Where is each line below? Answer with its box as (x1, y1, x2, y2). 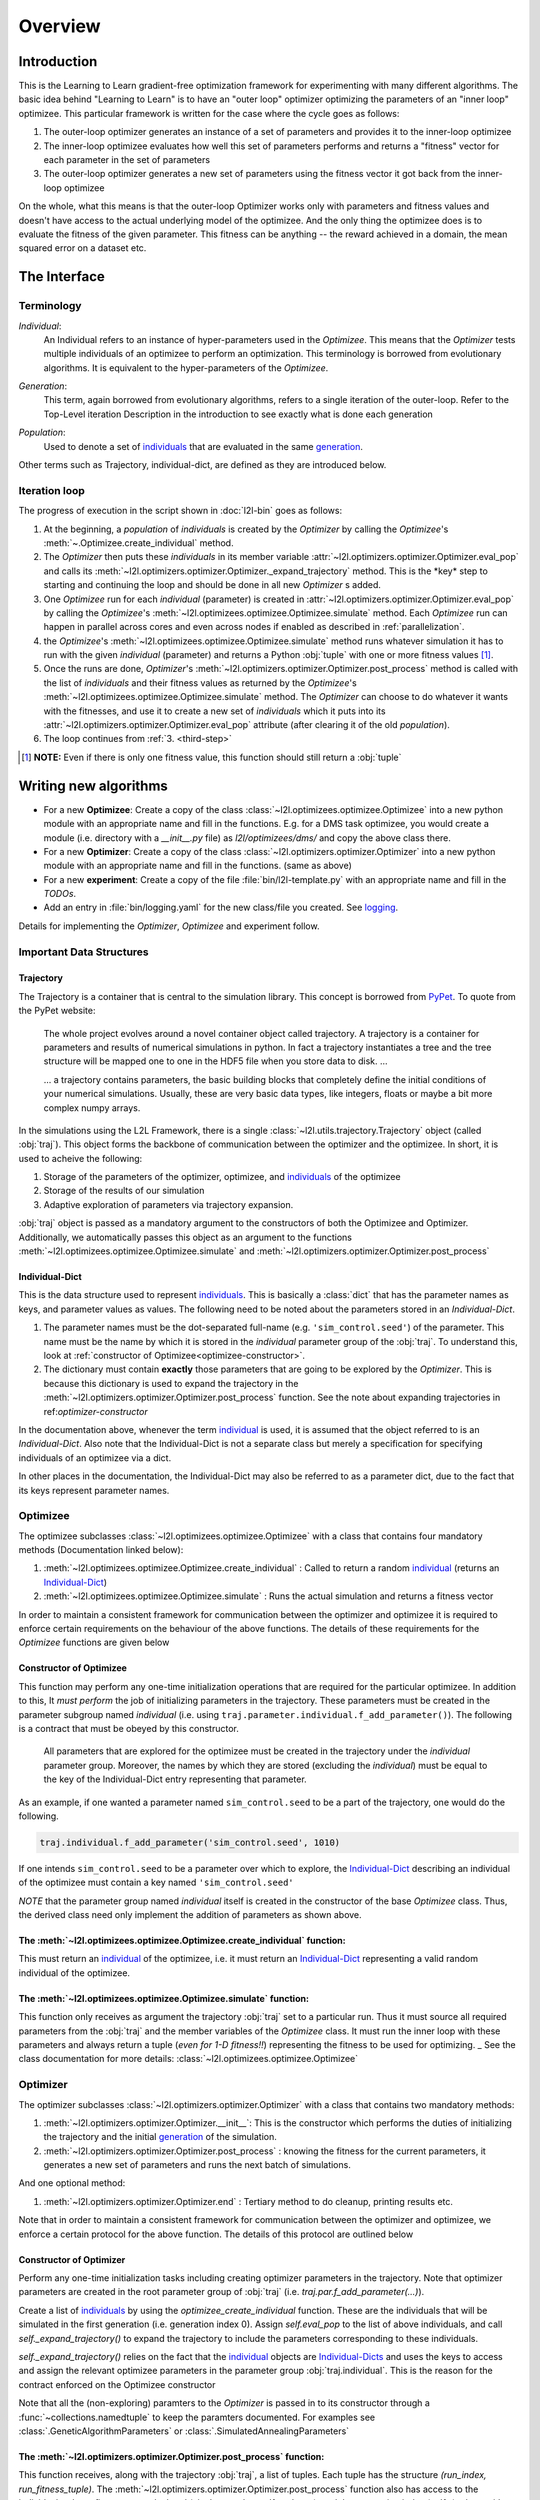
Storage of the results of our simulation (43, 1185, 205, 1197)
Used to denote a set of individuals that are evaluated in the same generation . (43, 440, 364, 452)
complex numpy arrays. (43, 1101, 141, 1114)
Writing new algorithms (18, 777, 169, 794)
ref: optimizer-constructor (43, 1405, 149, 1417)
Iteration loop (18, 483, 85, 497)
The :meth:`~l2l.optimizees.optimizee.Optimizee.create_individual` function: (18, 1935, 346, 1947)
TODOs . (43, 888, 77, 900)
